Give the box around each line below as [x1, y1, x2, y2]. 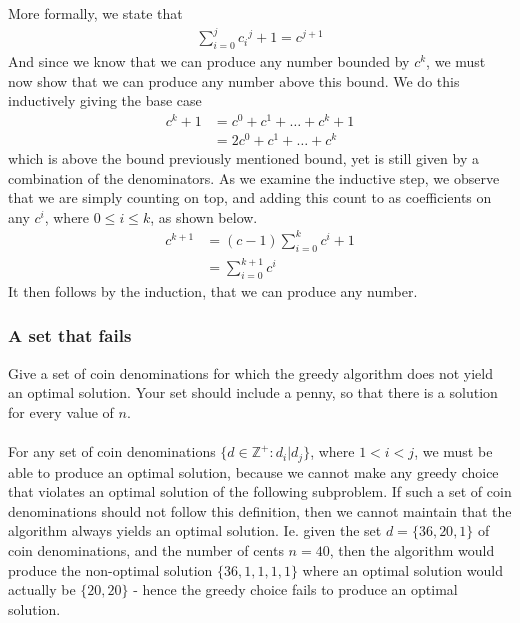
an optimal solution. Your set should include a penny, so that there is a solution [8, 382, 498, 403]
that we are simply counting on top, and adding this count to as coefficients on [8, 187, 492, 208]
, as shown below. [150, 206, 258, 227]
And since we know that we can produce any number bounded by [8, 50, 410, 71]
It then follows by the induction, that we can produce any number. [8, 280, 418, 301]
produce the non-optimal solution [8, 559, 213, 580]
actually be [8, 579, 76, 600]
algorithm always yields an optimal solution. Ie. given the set [8, 520, 382, 541]
